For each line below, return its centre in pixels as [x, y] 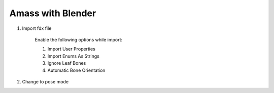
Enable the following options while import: [79, 39]
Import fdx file [37, 28]
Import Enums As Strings [74, 56]
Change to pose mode [45, 81]
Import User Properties [72, 49]
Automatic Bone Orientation [76, 70]
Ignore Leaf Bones [67, 63]
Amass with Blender [53, 13]
